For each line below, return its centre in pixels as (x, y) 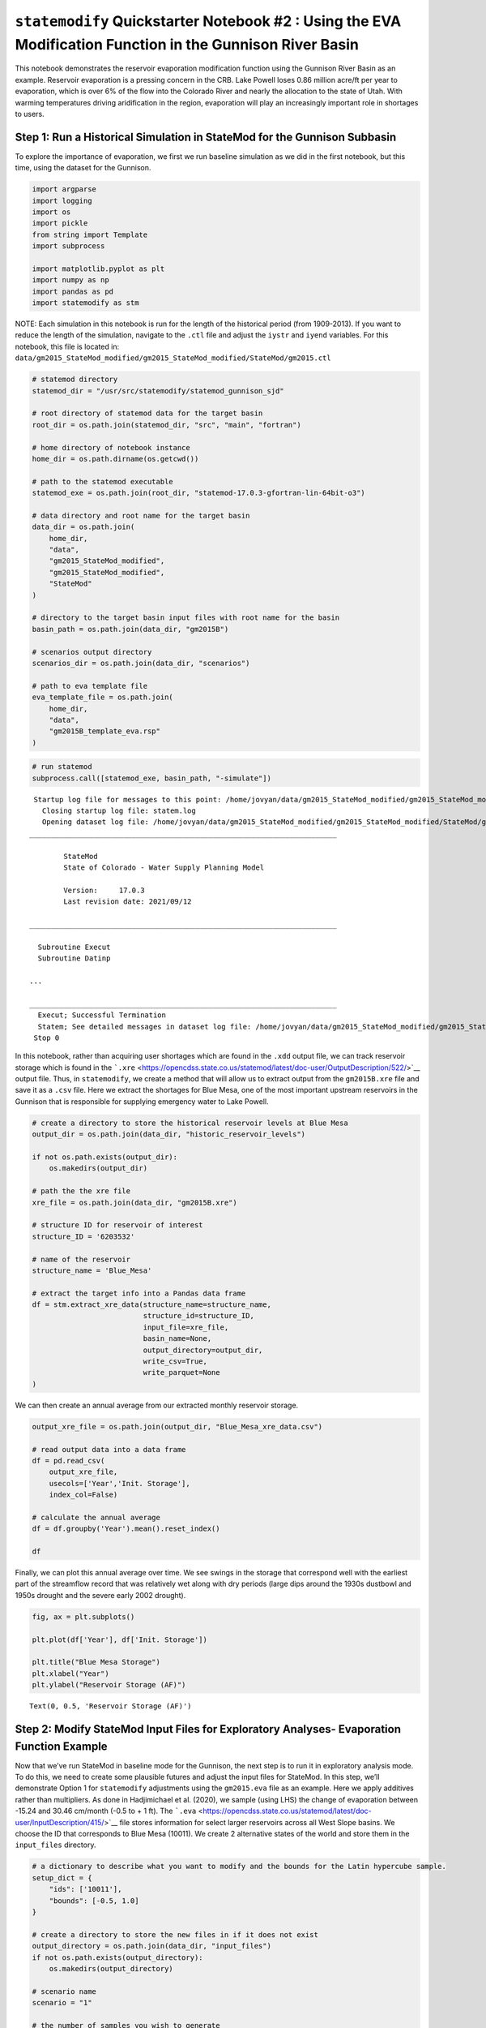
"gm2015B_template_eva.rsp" (105, 731)
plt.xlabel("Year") (70, 1674)
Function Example (62, 1746)
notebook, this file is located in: (67, 346)
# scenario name (64, 1991)
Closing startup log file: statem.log (119, 811)
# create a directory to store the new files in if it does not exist (175, 1934)
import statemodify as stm (85, 303)
